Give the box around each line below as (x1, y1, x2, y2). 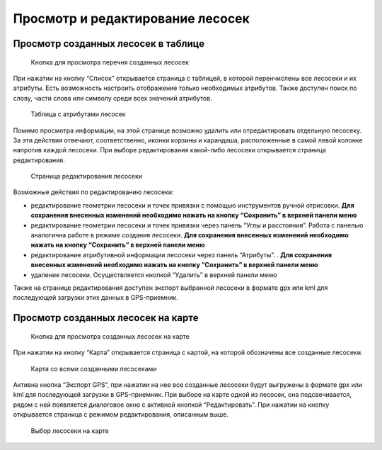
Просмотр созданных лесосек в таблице (13, 38, 205, 50)
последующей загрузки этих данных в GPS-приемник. (13, 293, 178, 302)
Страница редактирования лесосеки (30, 172, 143, 181)
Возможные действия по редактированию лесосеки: (13, 188, 174, 196)
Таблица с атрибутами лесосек (30, 110, 127, 118)
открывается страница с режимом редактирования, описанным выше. (13, 410, 229, 419)
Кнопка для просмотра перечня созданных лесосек (30, 57, 190, 67)
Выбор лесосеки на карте (30, 426, 109, 435)
